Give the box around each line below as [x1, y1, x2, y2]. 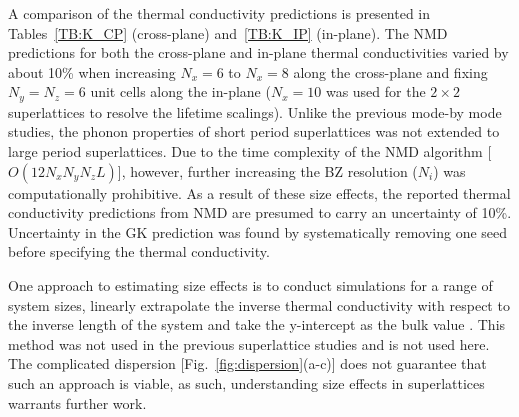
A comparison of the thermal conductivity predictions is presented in [8, 3, 431, 23]
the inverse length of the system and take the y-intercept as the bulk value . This [8, 314, 506, 335]
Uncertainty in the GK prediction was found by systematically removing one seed [8, 221, 508, 242]
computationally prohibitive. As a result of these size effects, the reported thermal [8, 182, 511, 203]
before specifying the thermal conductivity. [8, 241, 270, 262]
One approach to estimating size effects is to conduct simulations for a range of [8, 274, 493, 295]
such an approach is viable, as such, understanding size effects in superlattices [8, 372, 485, 393]
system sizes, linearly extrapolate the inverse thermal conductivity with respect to [8, 294, 510, 315]
